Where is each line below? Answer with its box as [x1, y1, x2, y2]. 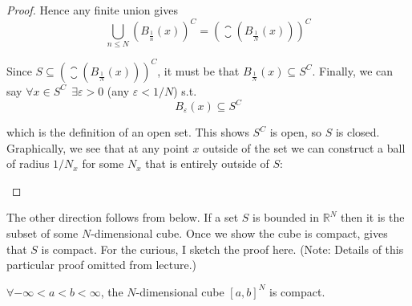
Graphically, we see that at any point [6, 139, 189, 156]
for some [82, 155, 124, 172]
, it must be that [157, 62, 240, 79]
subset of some [6, 224, 79, 241]
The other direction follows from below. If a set [6, 209, 239, 226]
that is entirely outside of [145, 155, 269, 172]
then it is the [340, 209, 405, 226]
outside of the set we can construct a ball [203, 139, 406, 156]
